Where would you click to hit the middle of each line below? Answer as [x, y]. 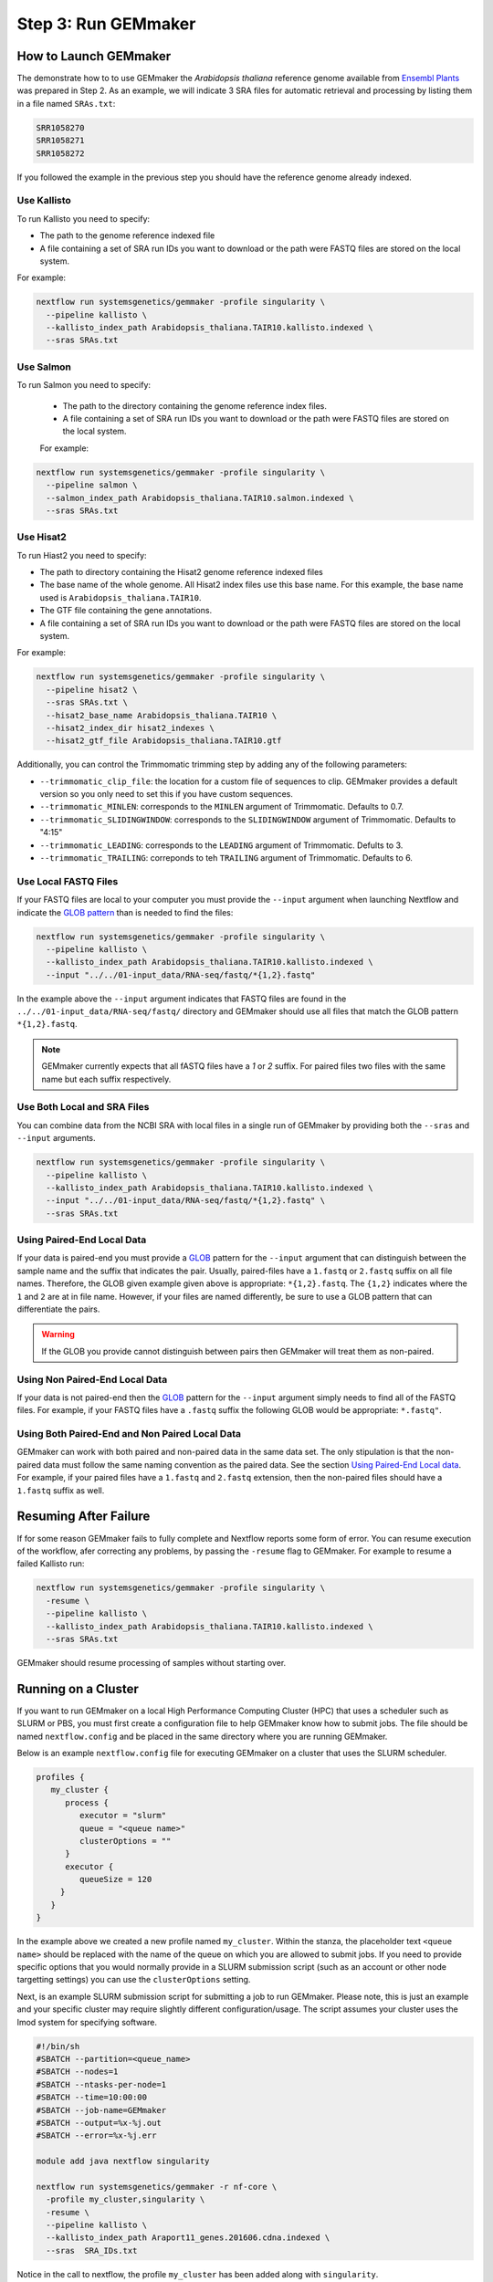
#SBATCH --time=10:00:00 [92, 2098]
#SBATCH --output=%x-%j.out [99, 2123]
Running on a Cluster [78, 1689]
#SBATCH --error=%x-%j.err [96, 2135]
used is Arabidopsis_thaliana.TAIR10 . [121, 597]
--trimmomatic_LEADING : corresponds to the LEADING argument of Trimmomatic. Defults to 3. [221, 845]
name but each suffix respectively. [106, 1079]
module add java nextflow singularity [123, 2162]
